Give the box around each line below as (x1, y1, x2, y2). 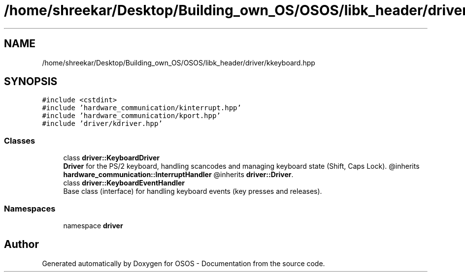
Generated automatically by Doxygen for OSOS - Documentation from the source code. (42, 259, 325, 268)
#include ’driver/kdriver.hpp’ (42, 120, 163, 128)
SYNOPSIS (4, 75, 58, 88)
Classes (4, 135, 35, 146)
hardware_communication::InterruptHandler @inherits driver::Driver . (63, 170, 294, 179)
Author (4, 238, 39, 251)
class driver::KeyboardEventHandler (63, 179, 185, 187)
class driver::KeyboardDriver (63, 153, 160, 162)
